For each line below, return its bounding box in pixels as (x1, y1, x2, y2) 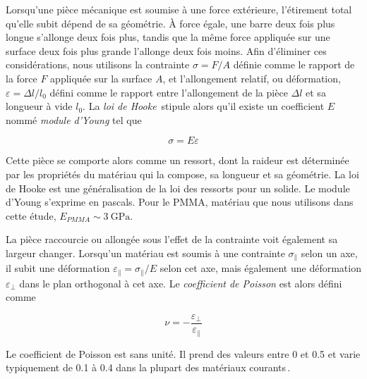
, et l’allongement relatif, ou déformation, (162, 70, 341, 85)
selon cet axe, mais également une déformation (160, 261, 361, 275)
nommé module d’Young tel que (6, 112, 142, 127)
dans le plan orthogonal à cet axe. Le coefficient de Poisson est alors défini (19, 275, 342, 290)
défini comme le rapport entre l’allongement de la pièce (49, 85, 288, 99)
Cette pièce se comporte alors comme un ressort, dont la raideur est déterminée (6, 153, 349, 168)
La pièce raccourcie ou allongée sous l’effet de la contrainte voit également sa (6, 232, 338, 247)
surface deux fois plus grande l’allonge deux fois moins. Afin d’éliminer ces (6, 43, 327, 58)
